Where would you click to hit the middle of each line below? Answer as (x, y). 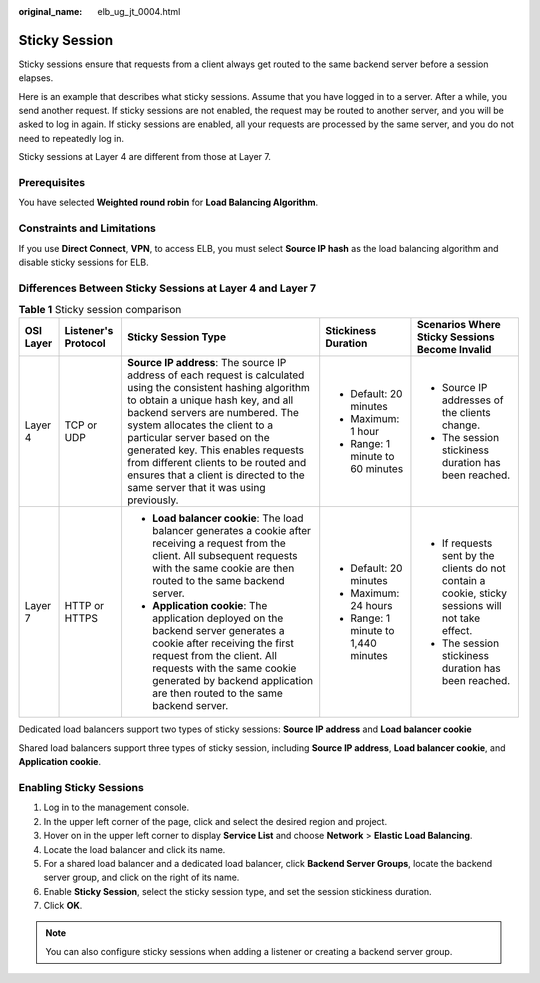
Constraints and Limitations (87, 228)
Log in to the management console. (116, 807)
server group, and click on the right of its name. (141, 877)
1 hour (365, 432)
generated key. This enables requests (215, 450)
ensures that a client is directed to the (215, 475)
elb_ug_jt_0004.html (139, 11)
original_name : (50, 11)
